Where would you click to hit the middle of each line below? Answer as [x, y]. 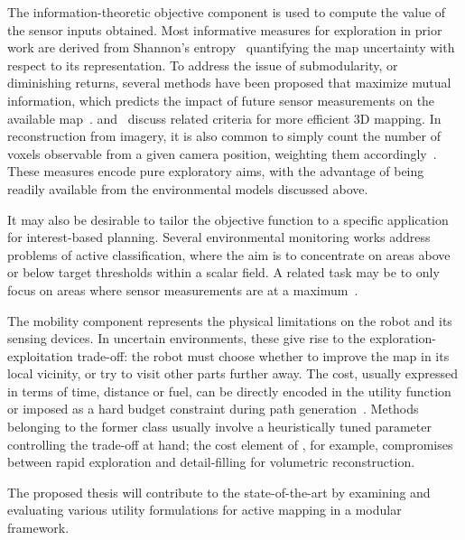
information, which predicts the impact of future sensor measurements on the [221, 100]
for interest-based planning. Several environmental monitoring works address [219, 237]
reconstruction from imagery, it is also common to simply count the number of [224, 136]
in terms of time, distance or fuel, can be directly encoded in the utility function [229, 391]
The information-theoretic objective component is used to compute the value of [227, 12]
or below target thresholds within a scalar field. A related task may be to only [223, 272]
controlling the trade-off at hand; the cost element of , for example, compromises [230, 444]
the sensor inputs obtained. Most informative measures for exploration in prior [225, 29]
